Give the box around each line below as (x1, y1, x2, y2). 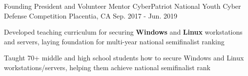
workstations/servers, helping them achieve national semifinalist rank (4, 62, 210, 72)
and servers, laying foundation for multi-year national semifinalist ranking (4, 36, 225, 46)
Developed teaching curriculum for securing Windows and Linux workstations (4, 27, 243, 37)
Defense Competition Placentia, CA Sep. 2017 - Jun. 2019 (4, 10, 177, 20)
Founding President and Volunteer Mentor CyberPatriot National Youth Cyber (4, 1, 241, 11)
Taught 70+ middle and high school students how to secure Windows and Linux (4, 53, 244, 63)
